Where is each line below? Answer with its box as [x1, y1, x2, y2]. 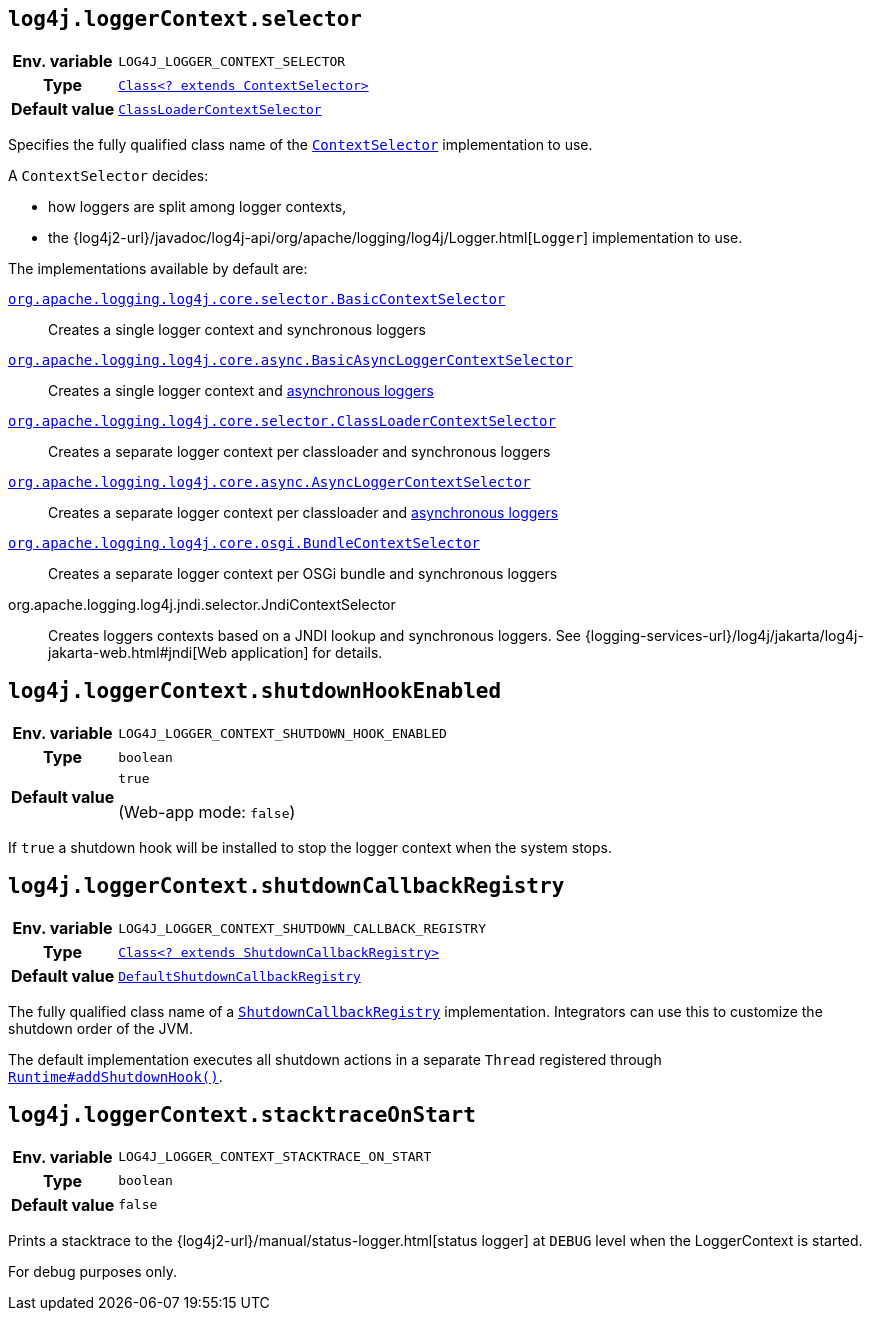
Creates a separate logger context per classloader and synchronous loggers [48, 443, 551, 461]
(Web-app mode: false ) [118, 802, 296, 823]
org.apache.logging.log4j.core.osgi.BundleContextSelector [8, 535, 481, 552]
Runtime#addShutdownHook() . [8, 1068, 223, 1086]
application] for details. [231, 644, 383, 662]
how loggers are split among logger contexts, [48, 198, 347, 216]
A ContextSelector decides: [8, 167, 209, 185]
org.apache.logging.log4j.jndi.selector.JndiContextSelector [8, 596, 396, 614]
